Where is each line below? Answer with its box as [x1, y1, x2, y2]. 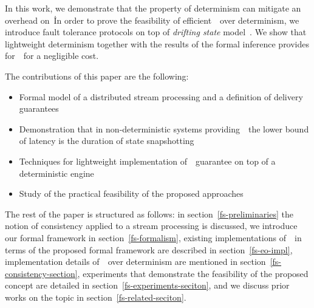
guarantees [19, 102, 59, 115]
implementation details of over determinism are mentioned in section [5, 255, 266, 268]
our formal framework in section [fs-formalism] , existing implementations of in [5, 231, 302, 244]
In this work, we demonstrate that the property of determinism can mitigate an [5, 2, 301, 14]
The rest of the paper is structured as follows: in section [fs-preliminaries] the [5, 207, 293, 220]
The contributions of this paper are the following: [5, 69, 189, 82]
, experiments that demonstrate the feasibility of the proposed [77, 267, 309, 279]
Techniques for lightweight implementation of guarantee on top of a [19, 154, 276, 167]
